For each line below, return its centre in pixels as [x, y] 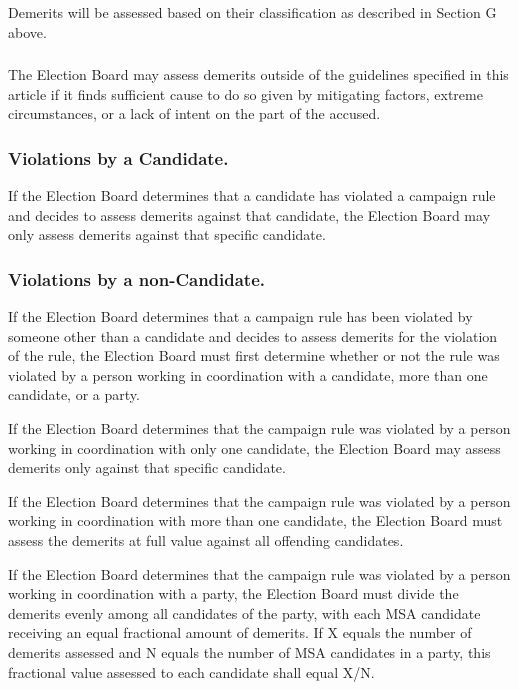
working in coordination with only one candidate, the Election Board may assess [254, 447]
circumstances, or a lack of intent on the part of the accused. [194, 113]
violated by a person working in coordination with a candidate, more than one [248, 374]
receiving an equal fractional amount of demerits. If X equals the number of [240, 632]
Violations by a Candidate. [118, 157]
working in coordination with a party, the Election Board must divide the [233, 593]
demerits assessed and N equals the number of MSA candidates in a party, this [249, 651]
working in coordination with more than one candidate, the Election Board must [255, 520]
